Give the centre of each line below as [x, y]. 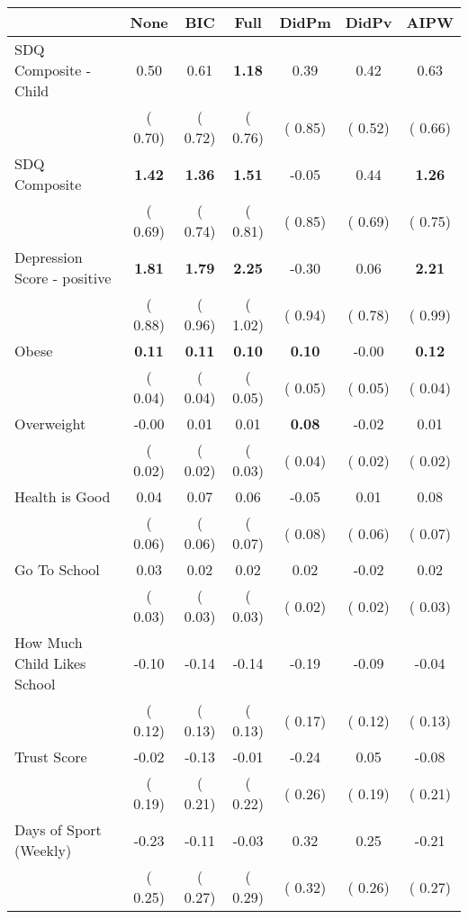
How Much [49, 642]
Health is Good [63, 496]
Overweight [50, 423]
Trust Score [51, 757]
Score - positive [63, 278]
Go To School [57, 569]
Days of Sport [58, 829]
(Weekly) [43, 850]
